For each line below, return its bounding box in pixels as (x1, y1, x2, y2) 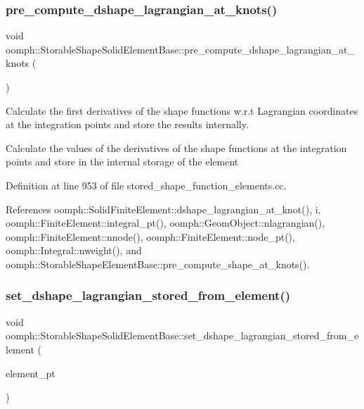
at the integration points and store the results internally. (6, 117, 249, 132)
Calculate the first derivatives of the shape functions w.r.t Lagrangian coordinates (6, 103, 358, 118)
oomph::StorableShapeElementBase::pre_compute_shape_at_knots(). (6, 256, 310, 271)
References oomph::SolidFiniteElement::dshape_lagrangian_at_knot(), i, (6, 201, 321, 216)
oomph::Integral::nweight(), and (6, 243, 142, 258)
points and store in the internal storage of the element (6, 154, 239, 169)
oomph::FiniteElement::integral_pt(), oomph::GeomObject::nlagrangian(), (6, 215, 325, 230)
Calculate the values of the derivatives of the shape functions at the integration (6, 140, 347, 155)
